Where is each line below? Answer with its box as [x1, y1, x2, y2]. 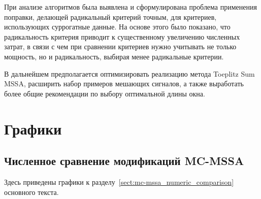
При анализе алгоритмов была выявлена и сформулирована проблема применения [4, 2, 257, 12]
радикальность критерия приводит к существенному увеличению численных [4, 31, 240, 42]
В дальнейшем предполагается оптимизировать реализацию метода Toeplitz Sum [4, 68, 255, 79]
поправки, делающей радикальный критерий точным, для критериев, [4, 11, 217, 22]
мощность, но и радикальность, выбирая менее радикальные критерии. [4, 51, 224, 61]
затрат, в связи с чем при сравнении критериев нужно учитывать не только [4, 41, 237, 52]
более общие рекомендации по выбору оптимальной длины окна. [4, 88, 205, 98]
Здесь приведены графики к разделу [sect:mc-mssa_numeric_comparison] [4, 176, 234, 187]
